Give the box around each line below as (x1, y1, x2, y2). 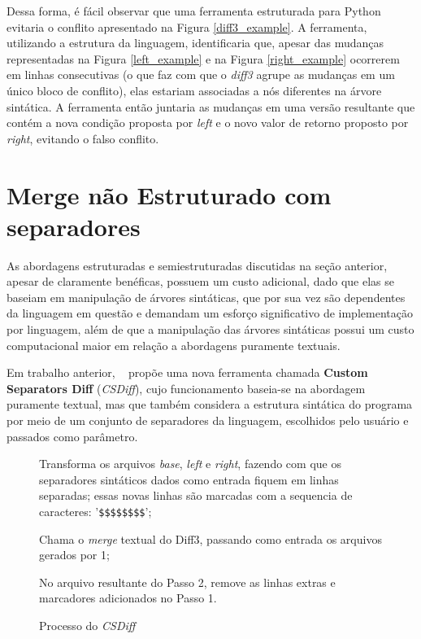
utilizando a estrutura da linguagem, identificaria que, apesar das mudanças (7, 34, 384, 51)
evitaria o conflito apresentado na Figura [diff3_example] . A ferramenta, (7, 18, 367, 35)
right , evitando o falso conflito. (7, 129, 159, 147)
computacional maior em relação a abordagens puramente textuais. (7, 336, 341, 353)
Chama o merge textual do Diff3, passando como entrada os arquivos (39, 530, 382, 547)
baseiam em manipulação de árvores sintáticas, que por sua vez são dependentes (7, 288, 406, 305)
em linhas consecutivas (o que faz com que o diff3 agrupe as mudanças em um (7, 66, 395, 83)
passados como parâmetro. (7, 427, 138, 444)
